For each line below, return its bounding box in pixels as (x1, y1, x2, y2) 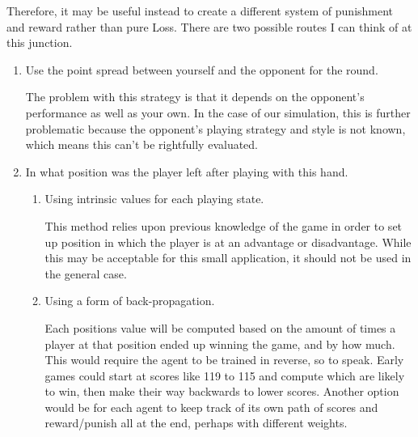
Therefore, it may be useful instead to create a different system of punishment (6, 2, 394, 19)
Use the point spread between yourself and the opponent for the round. (25, 61, 378, 78)
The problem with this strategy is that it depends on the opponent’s (25, 88, 365, 105)
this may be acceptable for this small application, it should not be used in (44, 249, 412, 266)
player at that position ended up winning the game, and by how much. (44, 335, 395, 352)
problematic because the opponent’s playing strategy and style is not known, (25, 120, 406, 137)
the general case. (44, 265, 127, 282)
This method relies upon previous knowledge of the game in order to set (44, 217, 403, 234)
